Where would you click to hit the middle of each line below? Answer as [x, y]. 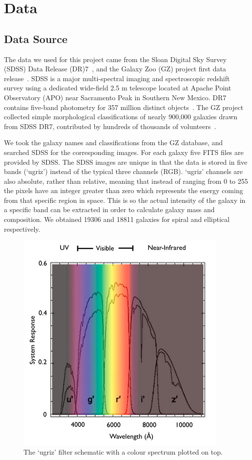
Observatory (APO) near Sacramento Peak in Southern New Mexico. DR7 [115, 97]
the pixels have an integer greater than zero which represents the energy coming [124, 190]
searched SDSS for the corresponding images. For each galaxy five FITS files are [124, 152]
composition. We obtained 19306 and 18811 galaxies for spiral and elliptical [117, 219]
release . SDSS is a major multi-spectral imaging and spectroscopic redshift [117, 78]
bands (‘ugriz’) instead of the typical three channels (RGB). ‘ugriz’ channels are [124, 171]
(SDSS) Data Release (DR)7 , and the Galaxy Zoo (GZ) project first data [115, 69]
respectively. [22, 229]
